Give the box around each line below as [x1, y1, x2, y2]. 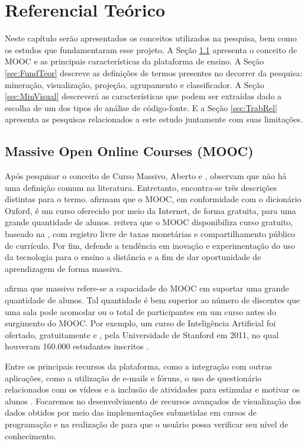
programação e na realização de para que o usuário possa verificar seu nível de [5, 417, 288, 430]
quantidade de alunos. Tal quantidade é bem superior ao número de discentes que [5, 294, 300, 306]
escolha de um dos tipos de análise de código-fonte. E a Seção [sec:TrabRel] [5, 101, 277, 114]
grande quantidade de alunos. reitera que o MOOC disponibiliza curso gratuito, [5, 216, 293, 228]
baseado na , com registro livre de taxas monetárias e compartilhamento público [5, 228, 295, 240]
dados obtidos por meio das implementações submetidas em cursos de [5, 406, 257, 419]
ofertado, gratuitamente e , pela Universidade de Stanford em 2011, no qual [5, 328, 279, 341]
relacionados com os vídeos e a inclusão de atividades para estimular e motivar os [5, 383, 300, 396]
